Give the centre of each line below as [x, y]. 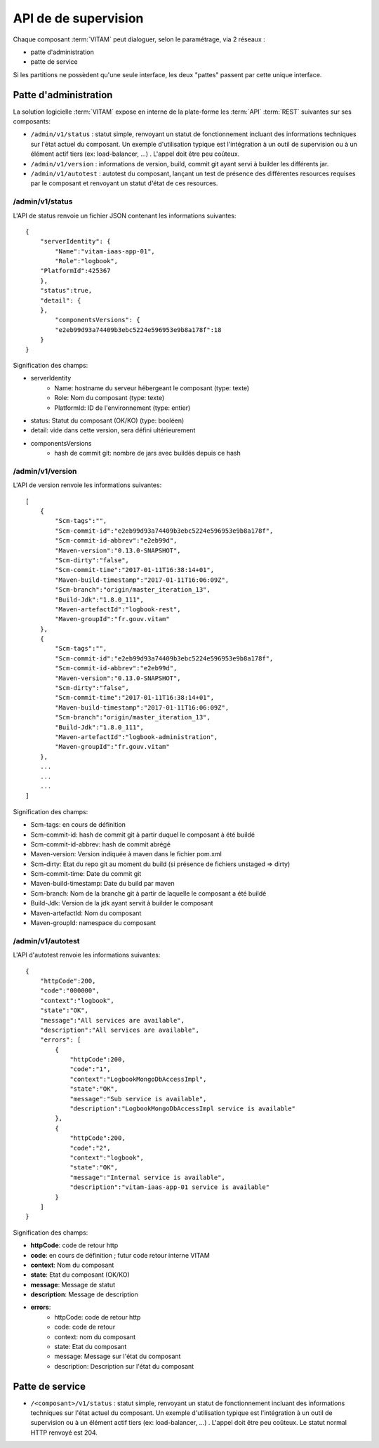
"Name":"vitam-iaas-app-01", [105, 251]
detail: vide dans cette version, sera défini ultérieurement [113, 430]
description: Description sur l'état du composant [124, 1366]
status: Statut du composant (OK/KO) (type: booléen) [107, 420]
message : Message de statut [73, 1284]
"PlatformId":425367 [75, 271]
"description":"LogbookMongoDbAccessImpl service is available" [183, 1109]
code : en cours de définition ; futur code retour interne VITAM [120, 1255]
